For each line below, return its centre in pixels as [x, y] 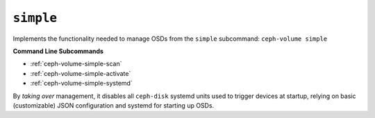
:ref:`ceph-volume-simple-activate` [81, 73]
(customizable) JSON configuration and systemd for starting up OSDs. [114, 105]
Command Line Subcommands [58, 51]
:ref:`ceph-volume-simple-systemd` [82, 83]
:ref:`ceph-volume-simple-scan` [76, 64]
